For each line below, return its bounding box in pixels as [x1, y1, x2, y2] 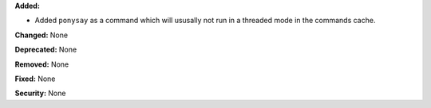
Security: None [14, 88, 66, 98]
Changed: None [14, 30, 68, 40]
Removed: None [14, 60, 69, 69]
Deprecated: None [14, 44, 77, 55]
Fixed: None [14, 74, 56, 83]
